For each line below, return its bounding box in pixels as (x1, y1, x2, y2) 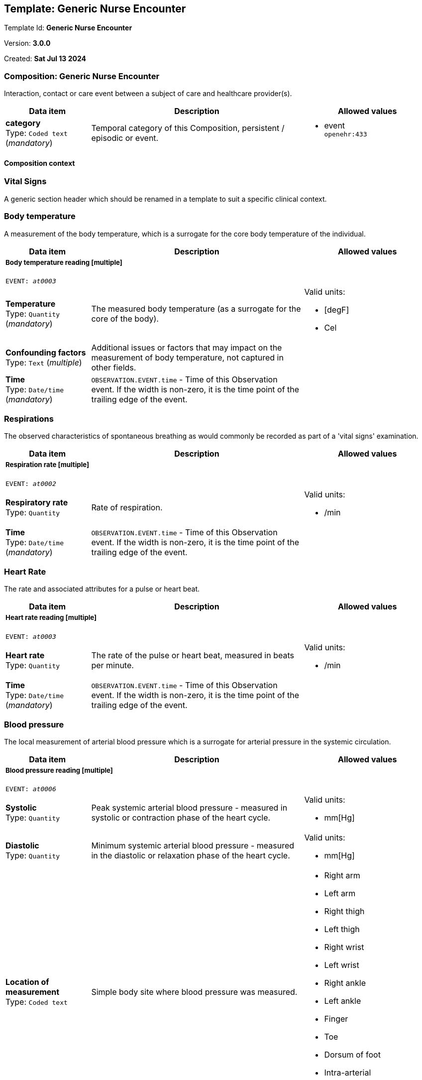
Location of (5, 977, 49, 987)
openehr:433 (324, 130, 367, 138)
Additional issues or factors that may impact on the (91, 342, 282, 353)
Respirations (4, 414, 54, 424)
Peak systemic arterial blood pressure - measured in (91, 803, 288, 813)
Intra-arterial (324, 1068, 371, 1078)
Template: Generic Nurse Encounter (4, 2, 186, 15)
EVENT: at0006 (5, 785, 56, 793)
